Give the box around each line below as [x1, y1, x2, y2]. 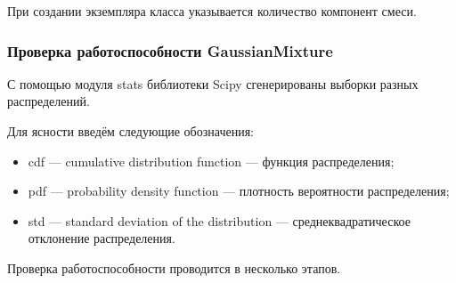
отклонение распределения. [28, 229, 175, 247]
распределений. [7, 92, 90, 110]
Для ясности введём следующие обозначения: [7, 122, 254, 140]
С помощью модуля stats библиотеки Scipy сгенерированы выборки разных [7, 74, 419, 93]
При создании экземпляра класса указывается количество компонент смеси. [7, 2, 417, 20]
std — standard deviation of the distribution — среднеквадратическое [28, 211, 411, 230]
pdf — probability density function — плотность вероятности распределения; [28, 182, 450, 200]
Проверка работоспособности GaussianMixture [7, 39, 333, 61]
